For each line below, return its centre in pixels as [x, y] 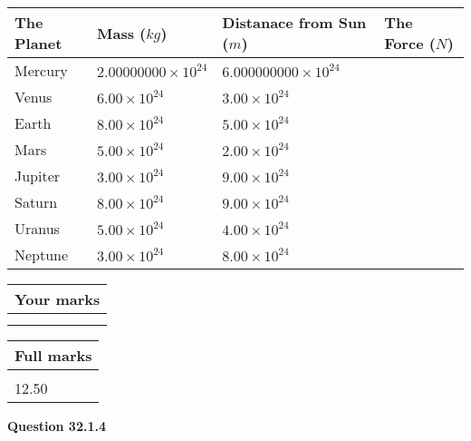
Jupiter [38, 176]
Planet [38, 43]
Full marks [53, 355]
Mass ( [122, 33]
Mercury [41, 70]
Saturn [36, 202]
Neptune [42, 255]
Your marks [58, 299]
